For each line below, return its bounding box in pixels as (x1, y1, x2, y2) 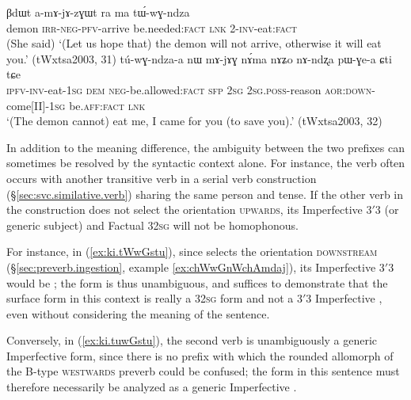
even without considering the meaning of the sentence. (6, 305, 270, 322)
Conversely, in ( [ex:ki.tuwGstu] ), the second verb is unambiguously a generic (6, 332, 378, 349)
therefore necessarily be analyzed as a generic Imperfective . (6, 379, 297, 395)
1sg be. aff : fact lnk (49, 97, 146, 113)
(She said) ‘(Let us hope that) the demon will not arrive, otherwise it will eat (6, 35, 382, 51)
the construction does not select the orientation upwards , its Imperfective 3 (6, 201, 372, 218)
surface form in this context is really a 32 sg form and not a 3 (6, 290, 303, 307)
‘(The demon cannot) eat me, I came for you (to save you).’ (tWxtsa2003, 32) (6, 112, 382, 129)
